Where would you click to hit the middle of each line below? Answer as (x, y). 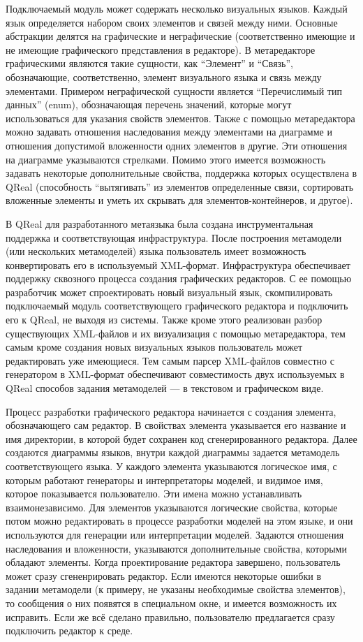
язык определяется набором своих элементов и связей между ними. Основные (172, 22)
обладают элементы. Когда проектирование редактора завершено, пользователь (173, 562)
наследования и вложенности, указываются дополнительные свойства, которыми (176, 548)
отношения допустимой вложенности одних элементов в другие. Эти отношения (177, 145)
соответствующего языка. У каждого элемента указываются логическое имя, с (171, 466)
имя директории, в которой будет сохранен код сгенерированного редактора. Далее (181, 438)
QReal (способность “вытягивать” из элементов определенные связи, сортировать (180, 186)
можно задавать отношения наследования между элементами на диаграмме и (169, 132)
